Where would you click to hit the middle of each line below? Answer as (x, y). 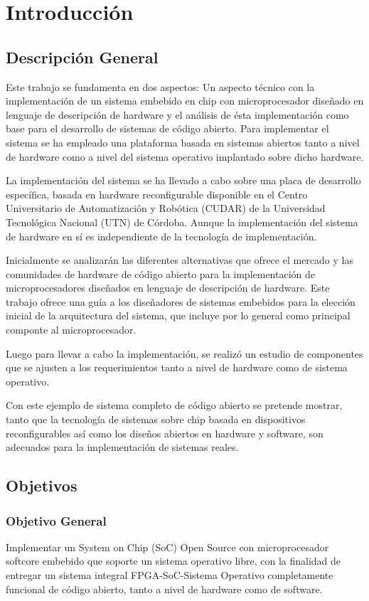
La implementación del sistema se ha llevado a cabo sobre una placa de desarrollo (183, 180)
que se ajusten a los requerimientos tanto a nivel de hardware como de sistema (177, 367)
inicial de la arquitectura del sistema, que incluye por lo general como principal (178, 315)
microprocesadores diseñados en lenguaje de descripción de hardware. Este (168, 288)
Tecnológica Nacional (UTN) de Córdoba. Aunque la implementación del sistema (182, 222)
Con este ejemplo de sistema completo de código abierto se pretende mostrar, (174, 405)
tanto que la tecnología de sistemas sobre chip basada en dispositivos (156, 419)
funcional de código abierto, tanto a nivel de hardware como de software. (164, 589)
